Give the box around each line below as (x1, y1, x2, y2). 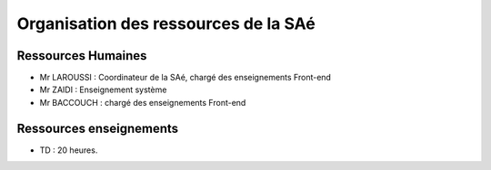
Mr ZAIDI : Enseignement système (39, 84, 167, 95)
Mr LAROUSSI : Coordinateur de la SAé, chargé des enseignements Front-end (39, 72, 332, 83)
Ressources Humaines (16, 48, 147, 63)
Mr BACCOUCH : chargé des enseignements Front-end (39, 97, 246, 108)
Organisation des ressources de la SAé (16, 14, 316, 33)
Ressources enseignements (16, 120, 179, 136)
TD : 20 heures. (39, 145, 98, 156)
